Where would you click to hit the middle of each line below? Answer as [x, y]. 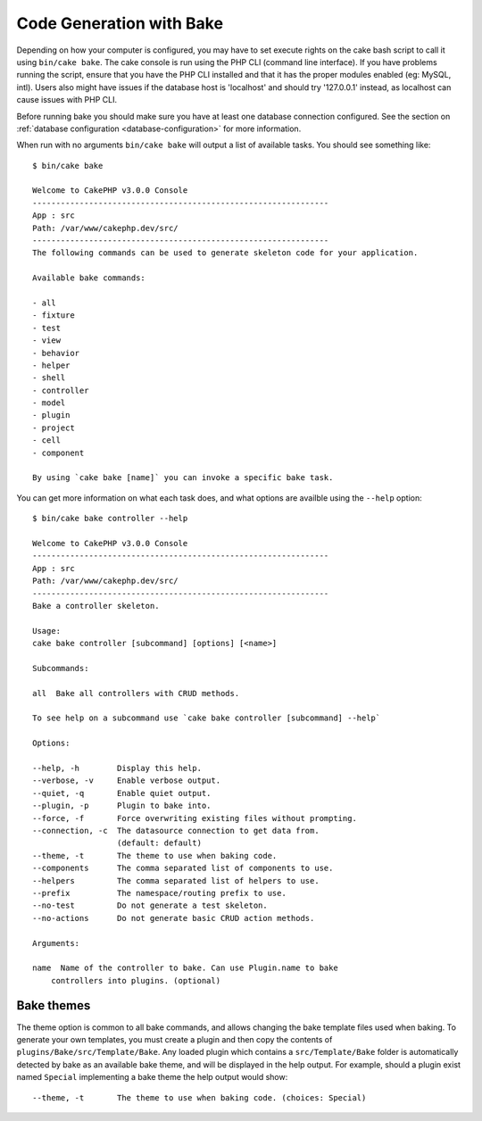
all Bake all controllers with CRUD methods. [136, 693]
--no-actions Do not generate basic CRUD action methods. [174, 918]
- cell [47, 440]
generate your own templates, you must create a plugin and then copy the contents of [175, 1039]
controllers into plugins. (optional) [136, 980]
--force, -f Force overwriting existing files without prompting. [195, 818]
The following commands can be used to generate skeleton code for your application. [225, 253]
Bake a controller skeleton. [96, 606]
